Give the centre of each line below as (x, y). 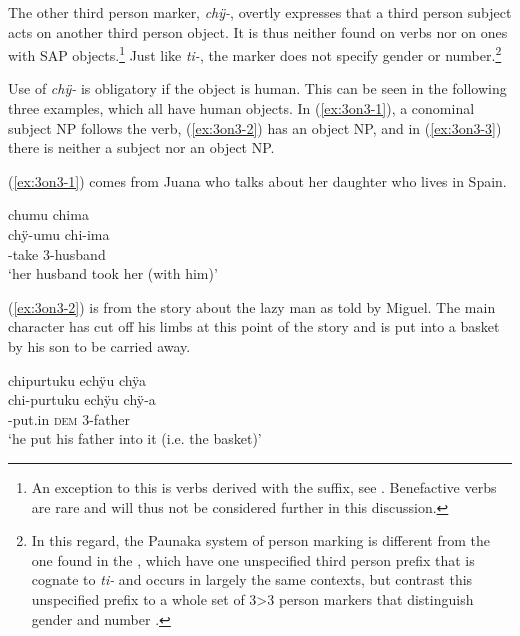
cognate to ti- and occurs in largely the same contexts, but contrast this (252, 579)
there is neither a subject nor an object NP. (141, 147)
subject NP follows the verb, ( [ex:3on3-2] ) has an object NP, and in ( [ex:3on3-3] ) (255, 127)
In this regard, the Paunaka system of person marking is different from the (260, 540)
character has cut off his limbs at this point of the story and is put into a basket (254, 326)
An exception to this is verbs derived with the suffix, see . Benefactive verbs (264, 486)
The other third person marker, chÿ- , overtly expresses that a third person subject (260, 12)
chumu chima (48, 214)
